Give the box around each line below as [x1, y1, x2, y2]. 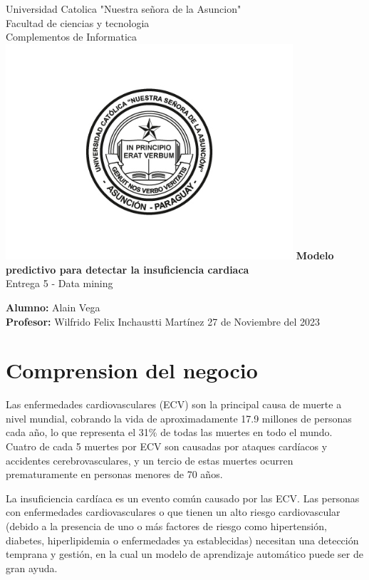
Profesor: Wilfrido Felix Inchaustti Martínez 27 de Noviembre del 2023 [6, 314, 321, 328]
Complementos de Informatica [6, 29, 137, 44]
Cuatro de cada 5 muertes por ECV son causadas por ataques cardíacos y [6, 439, 328, 454]
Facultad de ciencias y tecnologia [6, 15, 150, 30]
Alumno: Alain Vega [6, 299, 100, 314]
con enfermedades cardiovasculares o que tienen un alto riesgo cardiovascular [6, 504, 341, 519]
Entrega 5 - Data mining [6, 276, 113, 291]
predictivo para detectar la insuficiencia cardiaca [6, 261, 249, 276]
